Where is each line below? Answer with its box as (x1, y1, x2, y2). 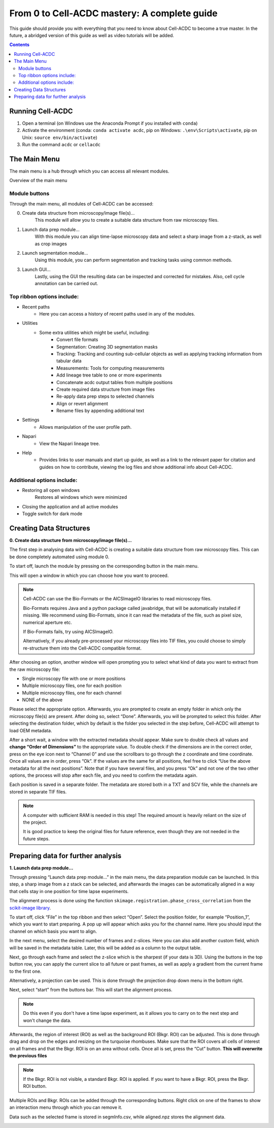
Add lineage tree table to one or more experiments (56, 372, 162, 378)
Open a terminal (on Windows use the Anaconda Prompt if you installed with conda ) (22, 120, 198, 126)
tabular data (56, 358, 82, 364)
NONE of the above (22, 697, 63, 703)
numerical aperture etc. (23, 619, 72, 625)
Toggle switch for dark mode (22, 510, 83, 517)
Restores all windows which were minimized (35, 494, 127, 500)
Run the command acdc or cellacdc (22, 142, 101, 148)
